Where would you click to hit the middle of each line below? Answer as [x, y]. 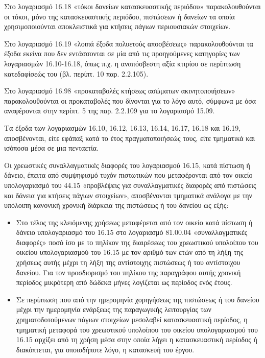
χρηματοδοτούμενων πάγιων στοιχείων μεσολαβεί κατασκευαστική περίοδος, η [132, 319]
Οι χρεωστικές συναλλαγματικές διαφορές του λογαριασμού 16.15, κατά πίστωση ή [127, 165]
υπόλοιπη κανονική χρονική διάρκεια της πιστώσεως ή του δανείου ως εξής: [116, 205]
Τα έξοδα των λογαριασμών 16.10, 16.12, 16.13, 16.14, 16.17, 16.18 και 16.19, [123, 127]
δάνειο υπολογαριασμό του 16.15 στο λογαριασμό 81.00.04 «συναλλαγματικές [132, 232]
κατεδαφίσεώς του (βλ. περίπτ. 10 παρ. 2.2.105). [76, 73]
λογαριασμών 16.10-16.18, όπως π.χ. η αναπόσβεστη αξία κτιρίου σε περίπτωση [123, 63]
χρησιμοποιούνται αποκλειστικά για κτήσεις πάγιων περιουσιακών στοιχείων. [117, 26]
